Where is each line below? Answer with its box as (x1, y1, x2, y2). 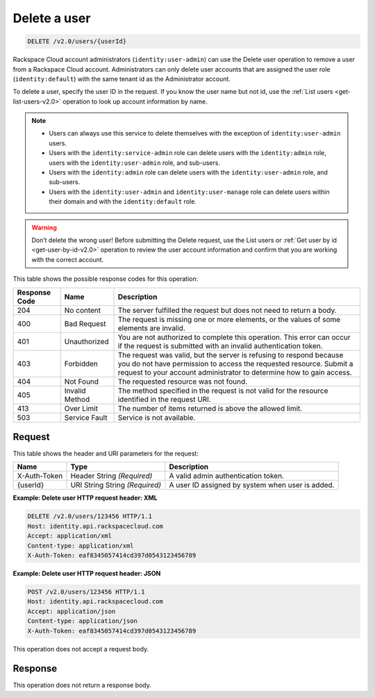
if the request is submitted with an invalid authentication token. (117, 341, 323, 350)
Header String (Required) (70, 471, 153, 481)
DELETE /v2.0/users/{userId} (27, 38, 127, 45)
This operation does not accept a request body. (12, 644, 149, 653)
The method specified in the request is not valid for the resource (117, 386, 328, 396)
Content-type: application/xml (27, 542, 135, 549)
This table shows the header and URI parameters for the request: (12, 449, 199, 458)
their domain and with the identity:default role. (49, 197, 197, 206)
